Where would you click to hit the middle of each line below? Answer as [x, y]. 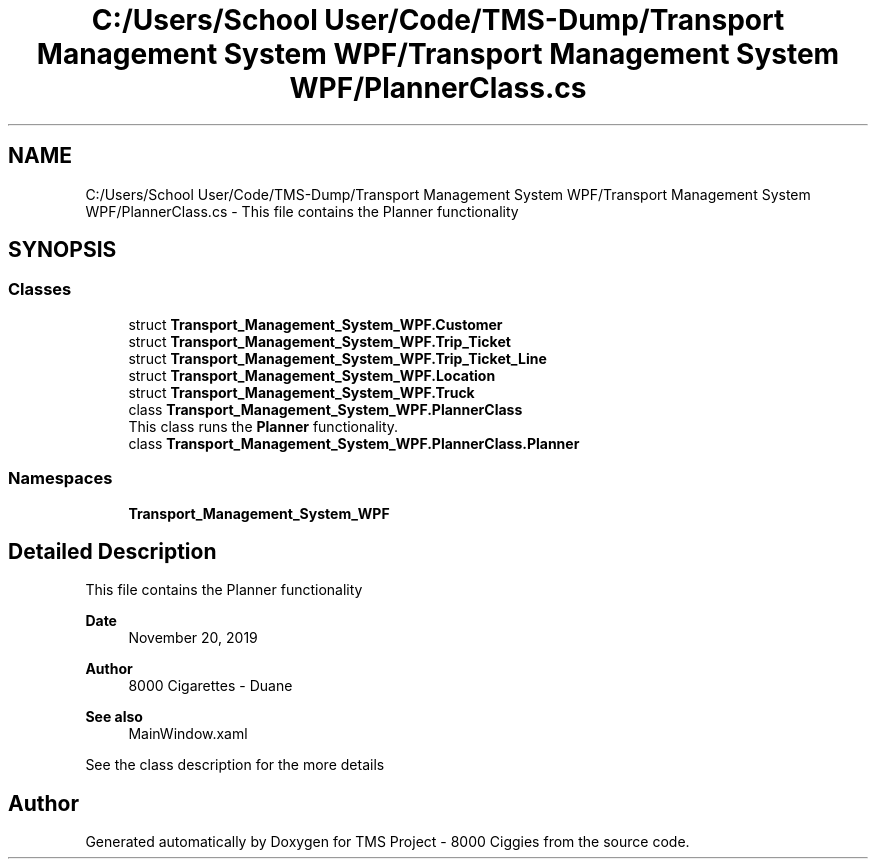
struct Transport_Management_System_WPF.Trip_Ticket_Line [337, 358]
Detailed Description [112, 551]
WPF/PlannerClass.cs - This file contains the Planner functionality [302, 211]
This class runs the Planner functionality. [263, 426]
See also [114, 717]
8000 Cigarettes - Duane [210, 686]
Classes [40, 289]
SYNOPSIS [62, 250]
